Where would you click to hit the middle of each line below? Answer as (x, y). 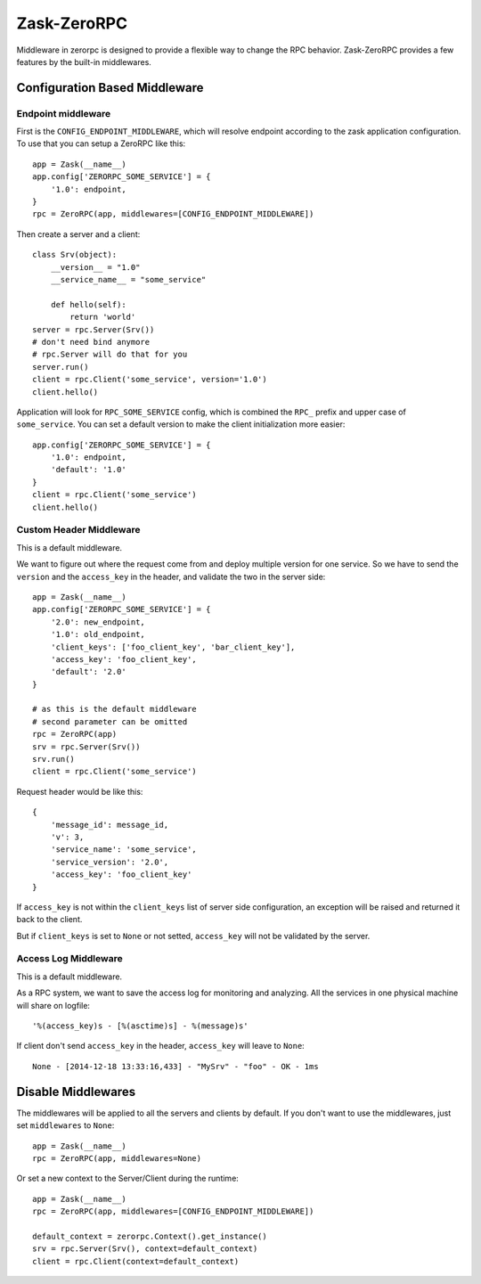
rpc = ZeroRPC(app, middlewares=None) (117, 1158)
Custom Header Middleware (78, 530)
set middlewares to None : (65, 1125)
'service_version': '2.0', (110, 862)
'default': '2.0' (88, 672)
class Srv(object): (75, 255)
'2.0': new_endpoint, (98, 622)
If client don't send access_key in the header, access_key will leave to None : (160, 1046)
